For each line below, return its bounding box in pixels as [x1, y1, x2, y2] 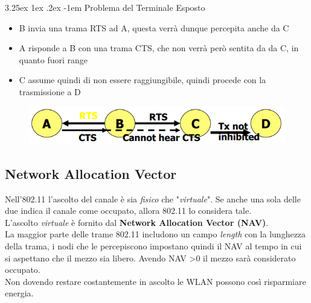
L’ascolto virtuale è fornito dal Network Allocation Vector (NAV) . [5, 216, 269, 228]
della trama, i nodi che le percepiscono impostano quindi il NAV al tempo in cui [5, 239, 302, 252]
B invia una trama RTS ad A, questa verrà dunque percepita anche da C [19, 21, 289, 34]
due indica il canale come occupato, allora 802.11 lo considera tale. [5, 204, 252, 217]
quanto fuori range [19, 53, 88, 66]
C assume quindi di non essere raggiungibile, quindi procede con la [19, 73, 266, 86]
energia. [5, 287, 34, 299]
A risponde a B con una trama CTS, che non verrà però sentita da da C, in [19, 42, 299, 54]
